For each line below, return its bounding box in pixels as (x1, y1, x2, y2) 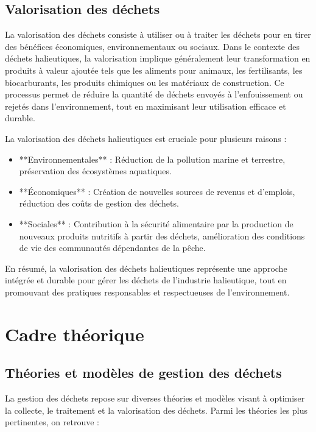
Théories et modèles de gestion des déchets (5, 363, 282, 382)
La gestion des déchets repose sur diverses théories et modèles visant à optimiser (5, 392, 305, 405)
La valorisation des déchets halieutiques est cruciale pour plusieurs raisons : (5, 132, 287, 144)
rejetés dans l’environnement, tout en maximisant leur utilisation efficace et (5, 99, 286, 112)
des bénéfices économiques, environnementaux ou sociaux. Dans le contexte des (5, 40, 300, 52)
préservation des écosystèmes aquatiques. (19, 165, 172, 177)
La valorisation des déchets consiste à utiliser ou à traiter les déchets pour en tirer (5, 28, 311, 41)
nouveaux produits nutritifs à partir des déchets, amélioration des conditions (19, 229, 305, 242)
